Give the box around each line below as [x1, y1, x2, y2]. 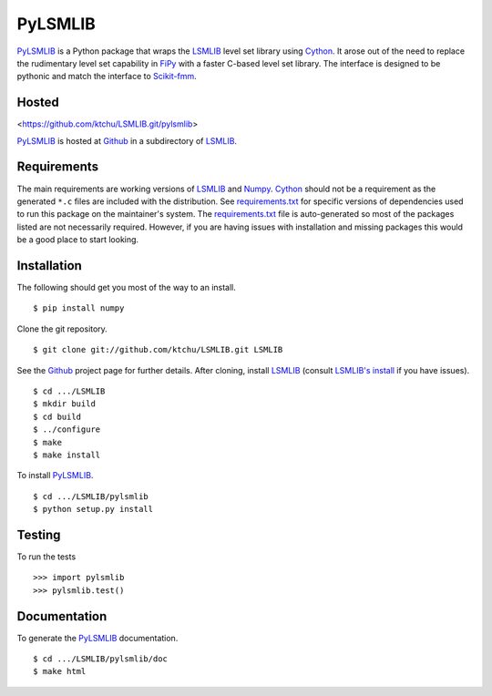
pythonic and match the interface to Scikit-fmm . [16, 71, 198, 82]
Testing [16, 527, 61, 542]
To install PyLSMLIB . [16, 470, 94, 481]
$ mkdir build [33, 399, 96, 409]
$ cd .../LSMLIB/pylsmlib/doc [33, 654, 169, 664]
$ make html [33, 666, 87, 677]
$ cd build [33, 411, 82, 422]
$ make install [33, 449, 101, 460]
